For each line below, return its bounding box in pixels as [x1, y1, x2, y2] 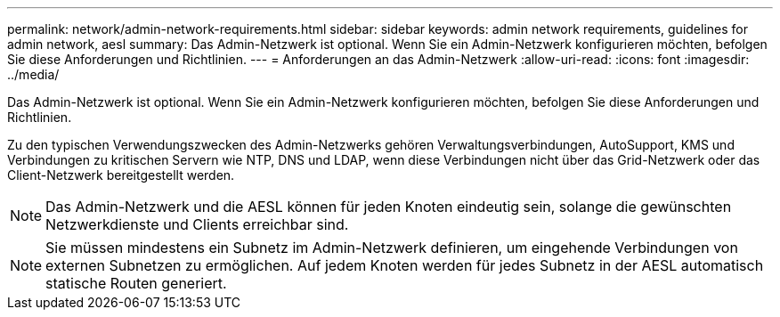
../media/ [7, 67, 60, 82]
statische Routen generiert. [45, 274, 227, 292]
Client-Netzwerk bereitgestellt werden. [7, 167, 235, 183]
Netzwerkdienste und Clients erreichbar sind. [45, 215, 349, 233]
